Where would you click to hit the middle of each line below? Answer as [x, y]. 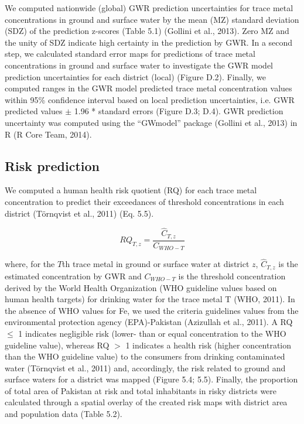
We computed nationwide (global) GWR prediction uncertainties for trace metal [149, 8]
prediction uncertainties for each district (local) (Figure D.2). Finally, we [135, 76]
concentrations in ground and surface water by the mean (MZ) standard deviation [152, 19]
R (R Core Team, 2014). [48, 134]
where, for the [30, 264]
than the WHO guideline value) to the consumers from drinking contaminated [145, 356]
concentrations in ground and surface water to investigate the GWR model [139, 65]
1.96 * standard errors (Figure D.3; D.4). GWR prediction [179, 111]
